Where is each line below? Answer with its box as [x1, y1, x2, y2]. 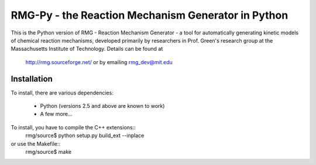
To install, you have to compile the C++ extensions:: [11, 124, 136, 131]
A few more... [40, 111, 73, 118]
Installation [11, 73, 53, 84]
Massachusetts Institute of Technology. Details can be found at [11, 45, 163, 52]
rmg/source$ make [25, 148, 72, 155]
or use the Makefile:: [11, 140, 61, 147]
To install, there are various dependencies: [11, 89, 114, 96]
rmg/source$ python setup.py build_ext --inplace [25, 132, 145, 139]
